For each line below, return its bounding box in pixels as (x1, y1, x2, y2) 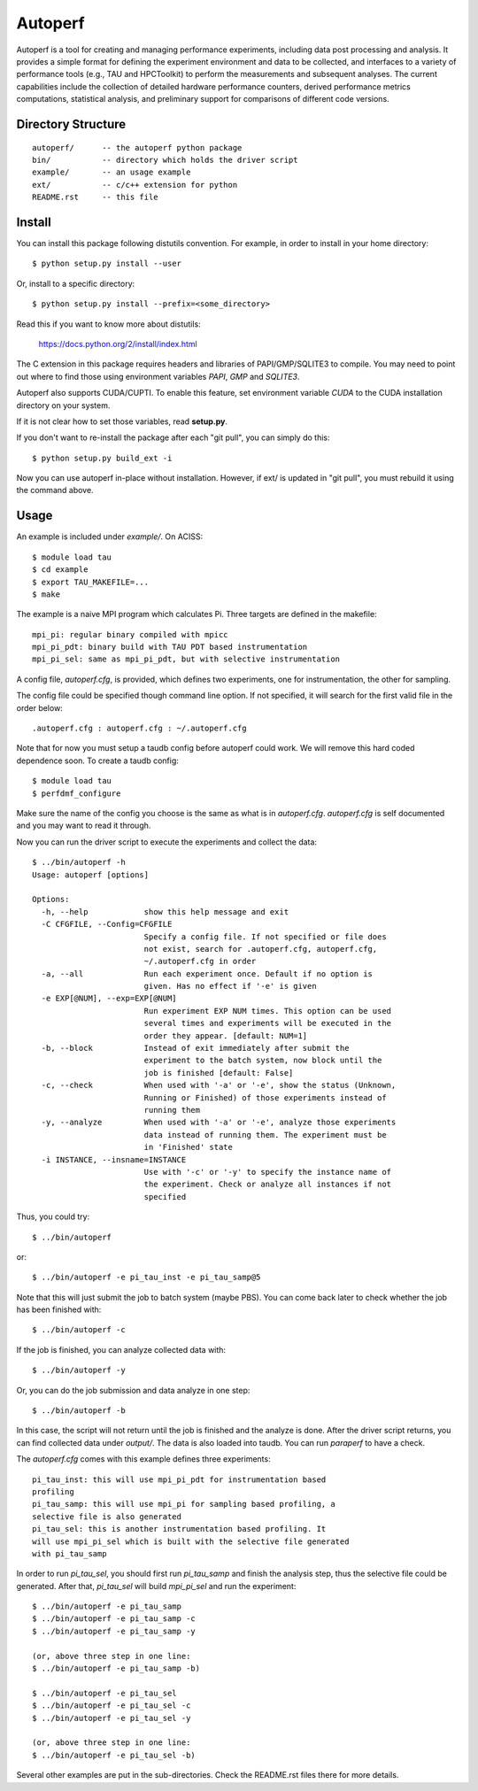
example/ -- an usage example (32, 167, 191, 177)
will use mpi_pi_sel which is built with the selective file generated (32, 1536, 350, 1547)
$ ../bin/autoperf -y (32, 1365, 126, 1376)
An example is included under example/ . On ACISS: (16, 531, 204, 542)
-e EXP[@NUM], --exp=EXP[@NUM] (41, 993, 177, 1004)
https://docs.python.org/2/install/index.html (38, 338, 198, 349)
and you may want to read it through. (16, 820, 151, 831)
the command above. (16, 485, 94, 496)
